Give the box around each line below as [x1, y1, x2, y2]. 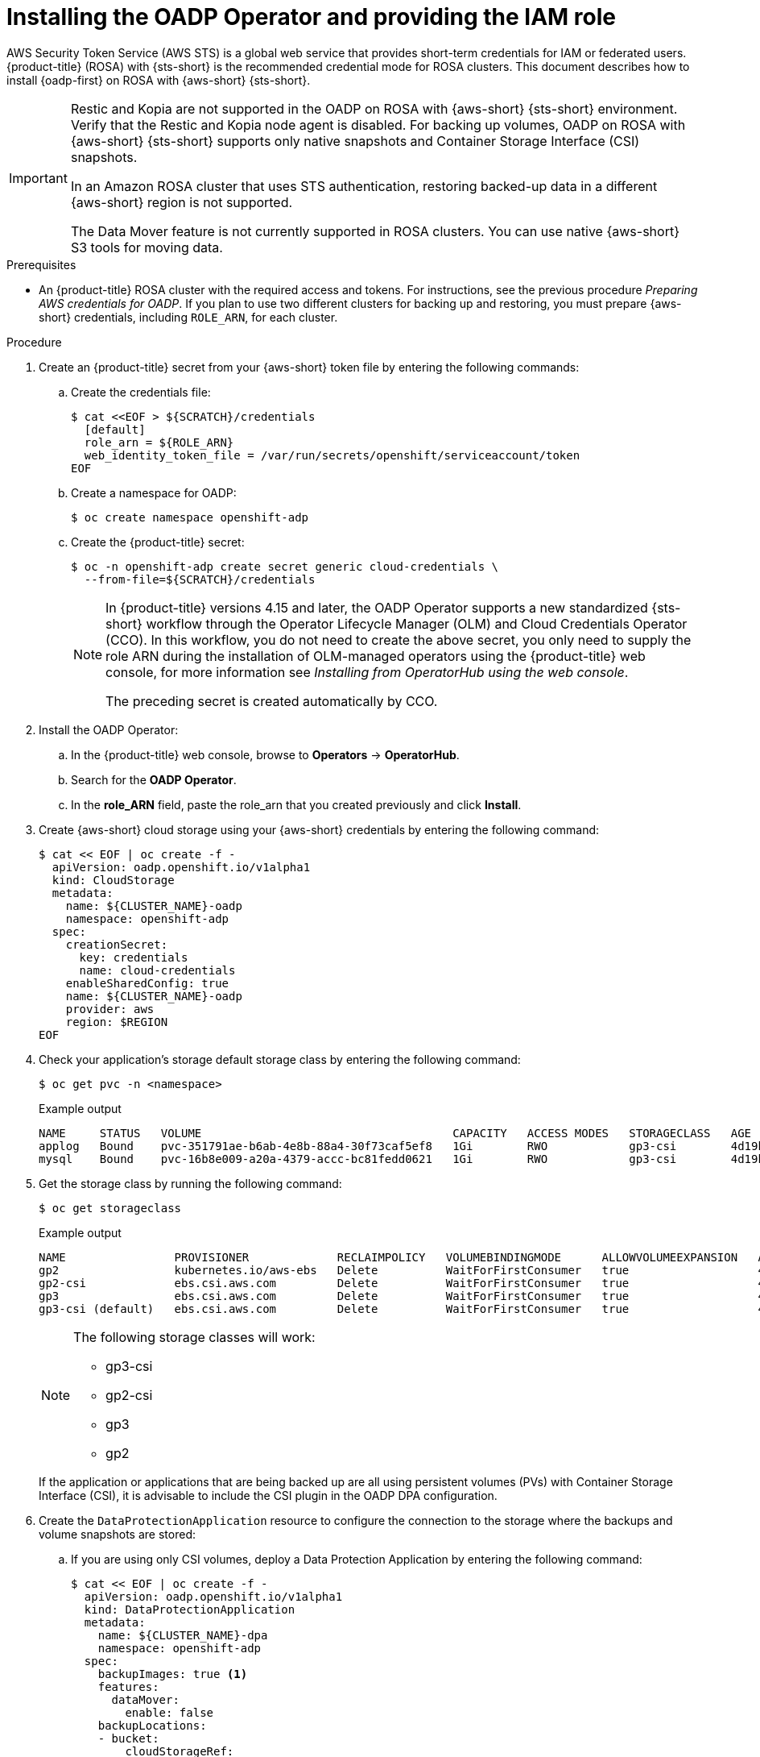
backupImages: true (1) [97, 1667, 248, 1680]
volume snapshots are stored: [39, 1526, 196, 1541]
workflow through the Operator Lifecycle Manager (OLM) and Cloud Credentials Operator [146, 615, 688, 632]
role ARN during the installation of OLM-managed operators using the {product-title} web [105, 647, 646, 664]
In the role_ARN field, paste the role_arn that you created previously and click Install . [71, 797, 522, 812]
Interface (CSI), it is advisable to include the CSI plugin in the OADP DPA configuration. [39, 1488, 498, 1502]
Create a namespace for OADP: [71, 485, 237, 500]
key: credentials [79, 950, 188, 964]
